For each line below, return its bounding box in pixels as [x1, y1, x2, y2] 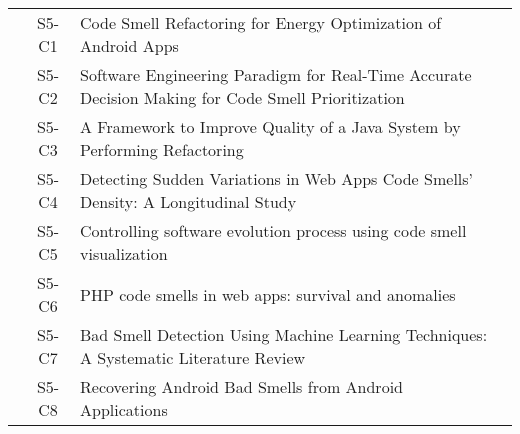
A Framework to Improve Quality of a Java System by [80, 115, 461, 138]
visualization [80, 242, 168, 265]
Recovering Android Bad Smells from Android [80, 375, 403, 398]
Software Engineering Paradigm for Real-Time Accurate [80, 63, 472, 86]
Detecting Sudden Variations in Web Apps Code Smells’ [80, 167, 474, 190]
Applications [80, 398, 168, 421]
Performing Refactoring [80, 138, 244, 161]
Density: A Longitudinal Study [80, 190, 297, 213]
